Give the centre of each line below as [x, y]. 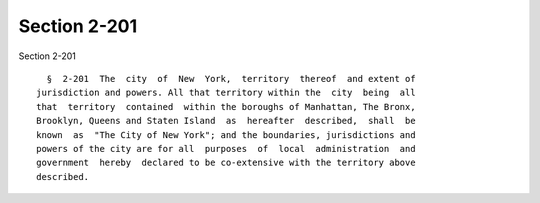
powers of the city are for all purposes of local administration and [226, 148]
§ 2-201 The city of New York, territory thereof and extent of [231, 78]
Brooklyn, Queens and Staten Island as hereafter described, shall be [226, 121]
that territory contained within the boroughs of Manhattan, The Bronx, [226, 106]
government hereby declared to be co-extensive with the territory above [226, 163]
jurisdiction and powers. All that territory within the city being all [226, 93]
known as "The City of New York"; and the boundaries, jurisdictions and [226, 134]
